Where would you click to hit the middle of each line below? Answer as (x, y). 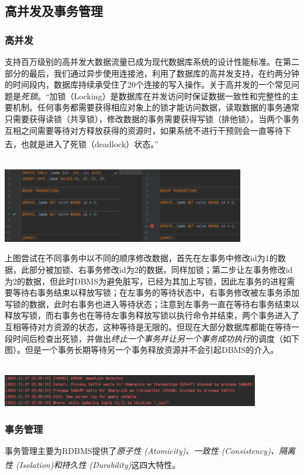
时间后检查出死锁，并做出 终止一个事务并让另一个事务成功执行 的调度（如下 (156, 338)
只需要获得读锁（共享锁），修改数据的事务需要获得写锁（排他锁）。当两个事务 (152, 118)
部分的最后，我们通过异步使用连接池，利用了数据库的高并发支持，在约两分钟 (152, 73)
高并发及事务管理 (54, 11)
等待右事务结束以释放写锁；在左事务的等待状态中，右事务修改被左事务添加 (156, 292)
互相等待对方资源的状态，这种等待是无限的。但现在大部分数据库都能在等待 (148, 326)
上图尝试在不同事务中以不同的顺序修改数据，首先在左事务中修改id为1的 (141, 258)
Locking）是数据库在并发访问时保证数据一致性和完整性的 (182, 96)
